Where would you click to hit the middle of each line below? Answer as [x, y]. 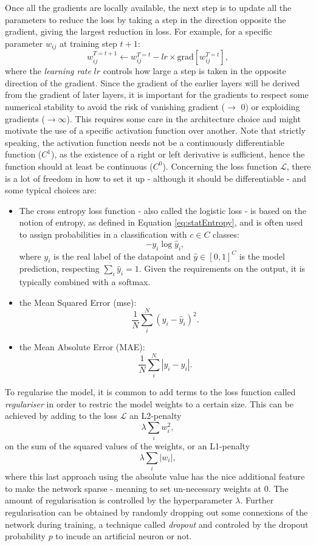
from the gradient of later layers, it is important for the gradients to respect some [157, 95]
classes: [226, 234]
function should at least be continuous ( [79, 166]
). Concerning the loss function [220, 166]
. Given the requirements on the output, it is [222, 268]
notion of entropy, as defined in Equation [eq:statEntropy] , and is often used [161, 222]
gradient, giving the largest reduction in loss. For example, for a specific [139, 31]
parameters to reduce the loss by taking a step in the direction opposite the [146, 19]
